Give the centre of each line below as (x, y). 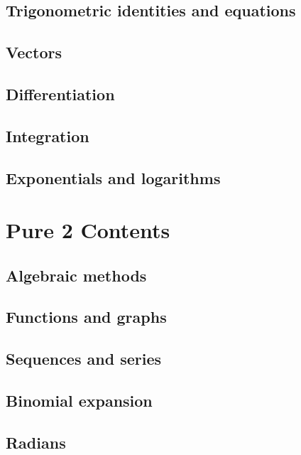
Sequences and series (83, 359)
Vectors (34, 52)
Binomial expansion (79, 401)
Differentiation (60, 93)
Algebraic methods (76, 275)
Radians (36, 442)
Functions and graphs (86, 317)
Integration (48, 135)
